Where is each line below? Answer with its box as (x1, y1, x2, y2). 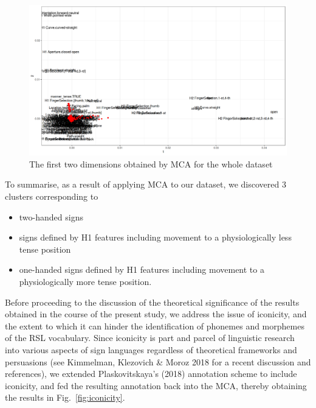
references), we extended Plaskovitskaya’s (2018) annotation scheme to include (5, 367, 297, 380)
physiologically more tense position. (19, 275, 152, 287)
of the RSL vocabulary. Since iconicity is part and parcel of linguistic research (5, 331, 295, 344)
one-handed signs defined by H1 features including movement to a (19, 263, 264, 276)
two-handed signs (19, 210, 83, 223)
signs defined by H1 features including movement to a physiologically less (19, 231, 292, 244)
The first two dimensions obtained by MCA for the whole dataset (29, 157, 273, 170)
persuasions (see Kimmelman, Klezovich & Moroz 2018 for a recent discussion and (5, 355, 311, 368)
